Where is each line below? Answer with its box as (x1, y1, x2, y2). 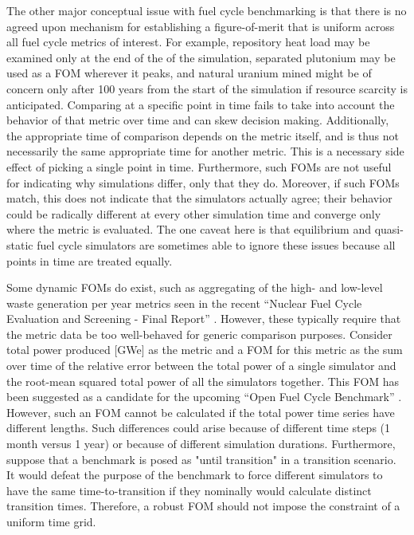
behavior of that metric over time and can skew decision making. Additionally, (6, 112, 389, 128)
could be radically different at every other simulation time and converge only (6, 205, 381, 222)
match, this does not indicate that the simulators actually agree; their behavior (6, 190, 393, 207)
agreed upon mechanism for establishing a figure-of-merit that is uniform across (6, 18, 395, 34)
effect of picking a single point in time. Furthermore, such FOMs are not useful (6, 158, 392, 175)
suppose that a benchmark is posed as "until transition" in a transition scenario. (6, 450, 396, 467)
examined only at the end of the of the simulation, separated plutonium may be (6, 49, 396, 65)
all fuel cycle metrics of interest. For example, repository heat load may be (6, 33, 370, 50)
